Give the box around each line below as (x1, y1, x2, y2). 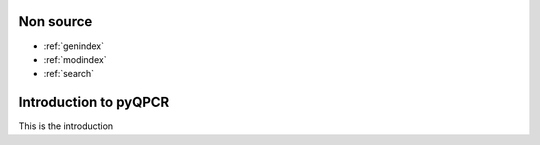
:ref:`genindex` (43, 40, 105, 52)
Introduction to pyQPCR (18, 94, 170, 111)
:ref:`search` (43, 68, 95, 80)
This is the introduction (18, 120, 114, 132)
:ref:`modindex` (43, 53, 107, 65)
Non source (18, 13, 93, 30)
